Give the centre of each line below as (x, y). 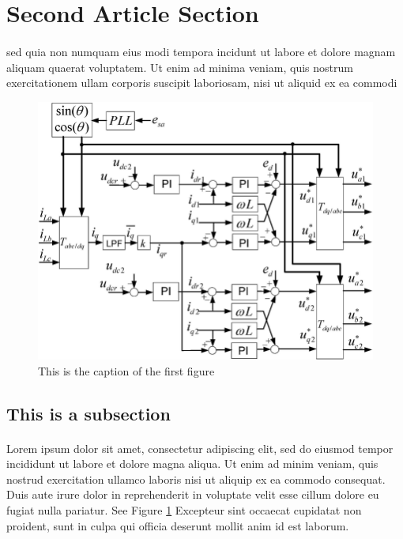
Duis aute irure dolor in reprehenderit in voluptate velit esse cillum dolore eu (193, 494)
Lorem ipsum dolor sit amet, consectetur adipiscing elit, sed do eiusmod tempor (200, 448)
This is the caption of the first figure (126, 370)
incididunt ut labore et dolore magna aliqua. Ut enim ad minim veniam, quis (192, 464)
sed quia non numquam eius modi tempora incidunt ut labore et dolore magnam (201, 51)
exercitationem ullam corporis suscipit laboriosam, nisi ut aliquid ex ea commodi (202, 83)
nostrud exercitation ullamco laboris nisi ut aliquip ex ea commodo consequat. (196, 479)
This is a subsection (89, 413)
